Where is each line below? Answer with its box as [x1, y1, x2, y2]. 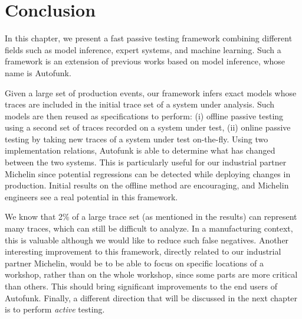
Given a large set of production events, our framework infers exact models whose [5, 86, 297, 99]
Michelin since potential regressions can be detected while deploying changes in [5, 167, 291, 180]
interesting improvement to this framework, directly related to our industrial [5, 245, 281, 258]
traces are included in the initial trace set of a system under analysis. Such [5, 98, 275, 110]
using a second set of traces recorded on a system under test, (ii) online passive [5, 121, 291, 134]
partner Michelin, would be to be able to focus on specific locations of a [5, 256, 264, 269]
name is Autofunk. [5, 66, 71, 79]
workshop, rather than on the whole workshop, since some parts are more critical [5, 268, 298, 281]
